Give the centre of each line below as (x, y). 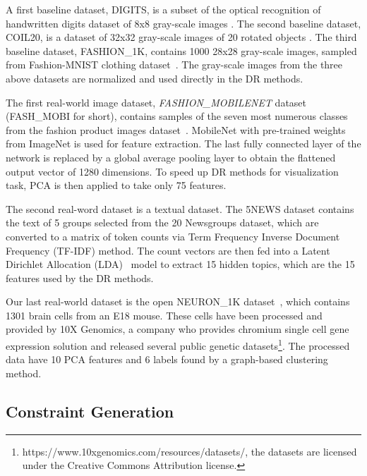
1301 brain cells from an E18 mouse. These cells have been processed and (164, 315)
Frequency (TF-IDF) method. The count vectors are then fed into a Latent (168, 250)
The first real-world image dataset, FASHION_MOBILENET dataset (156, 102)
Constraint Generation (90, 411)
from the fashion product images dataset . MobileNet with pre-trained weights (176, 129)
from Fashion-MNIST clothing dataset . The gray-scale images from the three (174, 65)
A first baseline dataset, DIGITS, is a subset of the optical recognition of (163, 9)
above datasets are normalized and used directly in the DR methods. (155, 78)
